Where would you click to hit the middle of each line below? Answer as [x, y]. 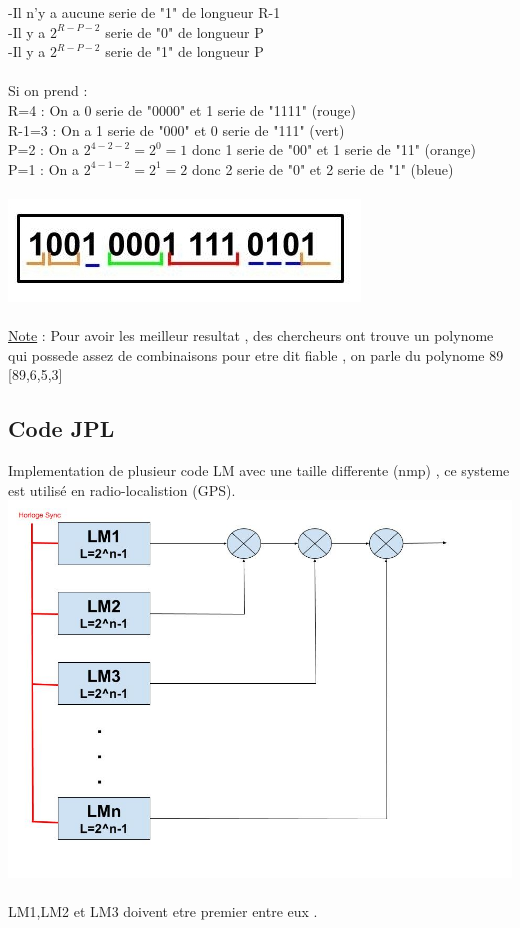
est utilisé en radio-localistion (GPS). [122, 489]
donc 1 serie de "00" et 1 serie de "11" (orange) [333, 149]
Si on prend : [48, 90]
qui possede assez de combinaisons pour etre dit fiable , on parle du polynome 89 [256, 354]
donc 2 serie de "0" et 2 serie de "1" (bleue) [322, 168]
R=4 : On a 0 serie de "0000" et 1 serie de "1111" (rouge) [182, 109]
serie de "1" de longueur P [184, 51]
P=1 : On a [43, 168]
